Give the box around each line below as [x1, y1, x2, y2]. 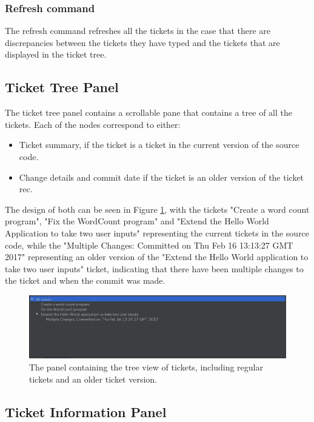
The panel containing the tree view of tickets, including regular [29, 360, 263, 373]
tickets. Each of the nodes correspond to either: [5, 118, 181, 130]
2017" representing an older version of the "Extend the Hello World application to [5, 250, 309, 263]
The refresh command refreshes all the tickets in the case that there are [5, 24, 271, 37]
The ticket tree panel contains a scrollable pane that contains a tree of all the [5, 106, 292, 119]
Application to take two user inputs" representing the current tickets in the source [5, 226, 310, 239]
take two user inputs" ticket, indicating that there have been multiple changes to [5, 262, 304, 275]
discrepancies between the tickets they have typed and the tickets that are [5, 36, 280, 49]
